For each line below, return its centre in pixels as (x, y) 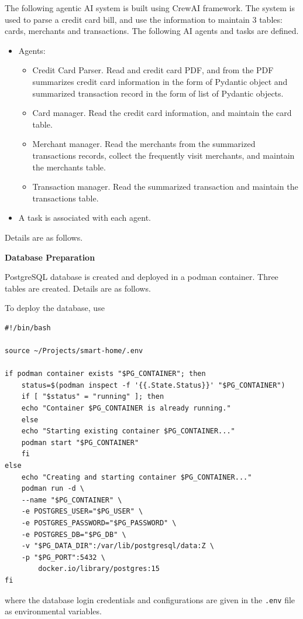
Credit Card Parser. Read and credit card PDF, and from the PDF (153, 70)
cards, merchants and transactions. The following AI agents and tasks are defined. (152, 31)
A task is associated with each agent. (85, 218)
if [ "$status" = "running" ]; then (93, 397)
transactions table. (66, 198)
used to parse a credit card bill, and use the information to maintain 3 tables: (144, 19)
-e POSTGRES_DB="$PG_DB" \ (74, 534)
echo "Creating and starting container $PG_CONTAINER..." (137, 477)
